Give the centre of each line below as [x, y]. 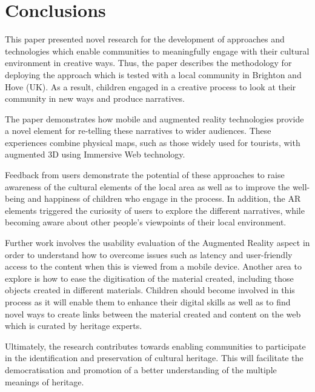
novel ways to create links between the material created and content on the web [153, 314]
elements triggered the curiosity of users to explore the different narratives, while [155, 210]
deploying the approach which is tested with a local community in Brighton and [153, 74]
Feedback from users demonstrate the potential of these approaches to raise [145, 175]
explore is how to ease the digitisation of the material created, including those [149, 278]
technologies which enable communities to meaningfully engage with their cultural [157, 51]
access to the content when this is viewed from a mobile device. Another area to [153, 266]
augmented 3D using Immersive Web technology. [95, 154]
